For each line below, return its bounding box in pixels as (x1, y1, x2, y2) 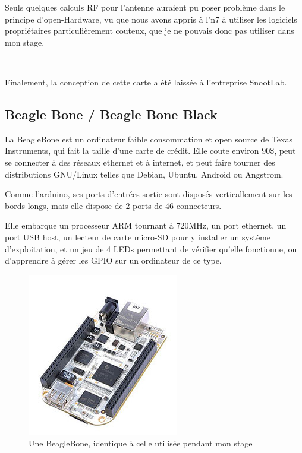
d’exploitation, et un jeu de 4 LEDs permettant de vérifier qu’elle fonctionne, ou (5, 242, 297, 255)
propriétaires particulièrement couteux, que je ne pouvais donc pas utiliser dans (5, 24, 294, 37)
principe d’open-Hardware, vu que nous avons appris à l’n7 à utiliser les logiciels (5, 12, 297, 25)
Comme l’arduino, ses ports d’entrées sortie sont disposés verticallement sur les (5, 188, 292, 200)
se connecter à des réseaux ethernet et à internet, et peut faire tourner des (5, 156, 275, 168)
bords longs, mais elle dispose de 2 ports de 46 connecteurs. (5, 199, 222, 211)
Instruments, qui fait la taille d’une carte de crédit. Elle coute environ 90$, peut (5, 144, 296, 157)
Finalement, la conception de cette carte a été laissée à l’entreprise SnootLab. (5, 75, 287, 88)
